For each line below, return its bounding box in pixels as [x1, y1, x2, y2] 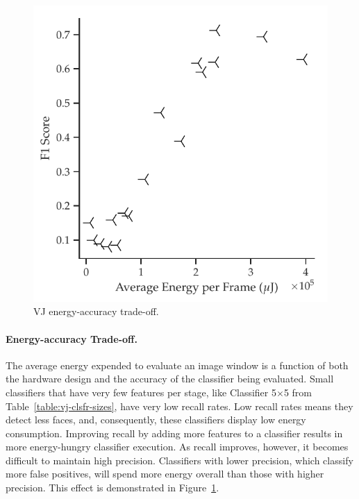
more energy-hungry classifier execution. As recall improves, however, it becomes [6, 439, 349, 454]
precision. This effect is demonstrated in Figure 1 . [6, 480, 219, 495]
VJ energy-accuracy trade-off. [33, 304, 159, 319]
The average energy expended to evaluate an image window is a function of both [6, 357, 349, 372]
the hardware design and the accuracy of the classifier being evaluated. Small [6, 371, 334, 386]
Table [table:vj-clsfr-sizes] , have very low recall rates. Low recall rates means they [6, 398, 353, 413]
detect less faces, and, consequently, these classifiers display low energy [6, 412, 306, 427]
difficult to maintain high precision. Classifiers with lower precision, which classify [6, 453, 353, 467]
